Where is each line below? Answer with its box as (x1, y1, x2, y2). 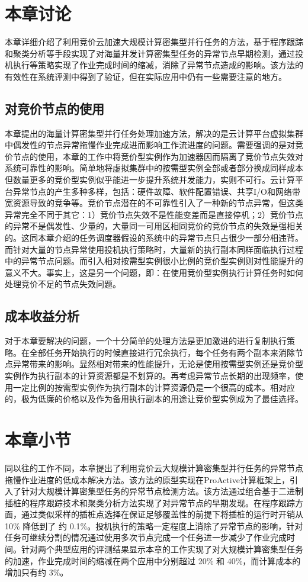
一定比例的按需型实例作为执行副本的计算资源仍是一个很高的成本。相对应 (12, 381, 295, 393)
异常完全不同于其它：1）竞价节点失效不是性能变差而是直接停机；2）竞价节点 (5, 208, 303, 220)
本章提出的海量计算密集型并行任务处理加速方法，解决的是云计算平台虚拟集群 (5, 127, 303, 139)
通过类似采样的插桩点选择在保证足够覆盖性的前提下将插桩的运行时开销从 (21, 508, 303, 520)
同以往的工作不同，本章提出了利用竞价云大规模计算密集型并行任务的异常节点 (5, 461, 303, 474)
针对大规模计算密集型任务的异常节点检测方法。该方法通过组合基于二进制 (21, 485, 303, 497)
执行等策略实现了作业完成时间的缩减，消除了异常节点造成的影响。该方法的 (12, 59, 303, 71)
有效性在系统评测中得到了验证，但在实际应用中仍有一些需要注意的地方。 (5, 70, 287, 82)
